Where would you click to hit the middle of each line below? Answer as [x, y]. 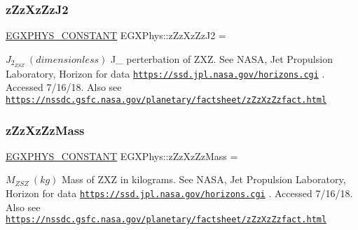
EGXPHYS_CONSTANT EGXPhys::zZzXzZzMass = [122, 156]
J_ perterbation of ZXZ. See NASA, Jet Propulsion [221, 58]
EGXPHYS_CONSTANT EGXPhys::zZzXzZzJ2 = [116, 35]
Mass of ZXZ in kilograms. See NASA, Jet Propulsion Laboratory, [204, 179]
